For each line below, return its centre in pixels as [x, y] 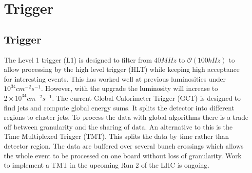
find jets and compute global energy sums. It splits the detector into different [119, 107]
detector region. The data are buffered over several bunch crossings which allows [124, 145]
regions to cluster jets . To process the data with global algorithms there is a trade [126, 117]
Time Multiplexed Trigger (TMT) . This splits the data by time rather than [116, 136]
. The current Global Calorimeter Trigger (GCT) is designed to [146, 97]
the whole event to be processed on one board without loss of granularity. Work [123, 155]
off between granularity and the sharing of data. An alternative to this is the [118, 126]
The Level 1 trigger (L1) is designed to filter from [78, 59]
